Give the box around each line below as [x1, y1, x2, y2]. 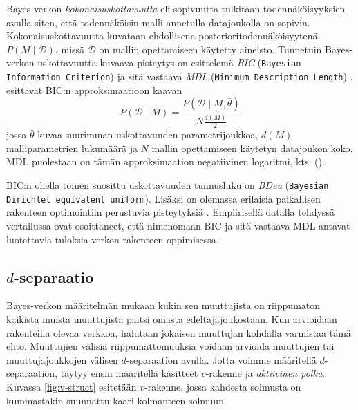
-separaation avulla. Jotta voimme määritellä [126, 352, 317, 366]
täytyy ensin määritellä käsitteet [60, 366, 198, 380]
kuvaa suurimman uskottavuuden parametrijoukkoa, [37, 127, 258, 142]
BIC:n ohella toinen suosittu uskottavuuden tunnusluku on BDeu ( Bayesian [6, 178, 329, 192]
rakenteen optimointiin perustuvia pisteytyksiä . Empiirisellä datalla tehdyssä [6, 205, 335, 219]
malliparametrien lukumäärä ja [6, 140, 138, 155]
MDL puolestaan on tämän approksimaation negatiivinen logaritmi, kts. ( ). [6, 154, 325, 169]
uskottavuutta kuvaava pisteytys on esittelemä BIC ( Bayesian [37, 55, 301, 70]
